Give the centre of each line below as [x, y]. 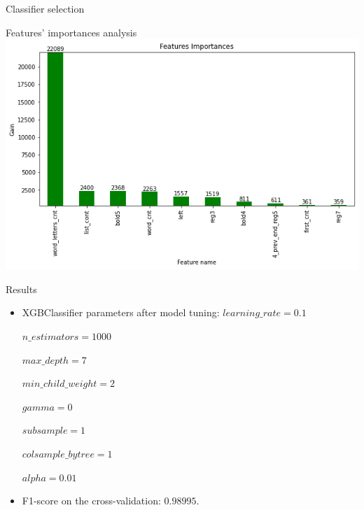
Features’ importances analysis [71, 32]
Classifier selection [45, 8]
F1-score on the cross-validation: [91, 501]
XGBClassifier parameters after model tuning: [121, 312]
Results [21, 289]
